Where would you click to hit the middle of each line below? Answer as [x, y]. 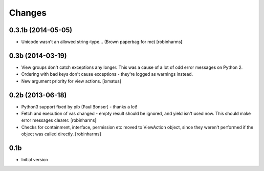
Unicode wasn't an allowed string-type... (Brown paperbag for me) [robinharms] [102, 42]
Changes [28, 13]
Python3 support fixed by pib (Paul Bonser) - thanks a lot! [79, 107]
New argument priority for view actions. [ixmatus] [71, 81]
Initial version [35, 160]
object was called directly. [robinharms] [61, 134]
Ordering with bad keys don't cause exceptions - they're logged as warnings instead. [107, 74]
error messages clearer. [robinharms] [59, 120]
